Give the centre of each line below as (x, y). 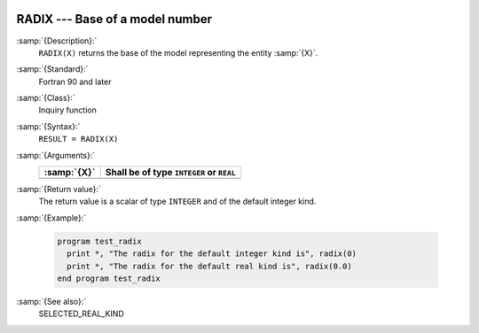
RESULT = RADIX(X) (79, 139)
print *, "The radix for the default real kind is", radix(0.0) (209, 266)
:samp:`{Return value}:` (59, 190)
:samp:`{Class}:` (46, 98)
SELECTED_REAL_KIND (81, 314)
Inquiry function (67, 110)
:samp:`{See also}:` (51, 301)
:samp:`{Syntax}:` (48, 126)
